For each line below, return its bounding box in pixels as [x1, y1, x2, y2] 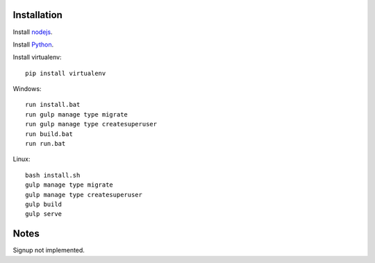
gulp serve [25, 210, 62, 218]
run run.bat [25, 139, 66, 148]
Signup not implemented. [12, 246, 85, 255]
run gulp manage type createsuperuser [25, 120, 158, 128]
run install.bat [25, 101, 81, 109]
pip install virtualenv [25, 69, 106, 77]
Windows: [12, 85, 42, 93]
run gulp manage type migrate [25, 110, 128, 118]
